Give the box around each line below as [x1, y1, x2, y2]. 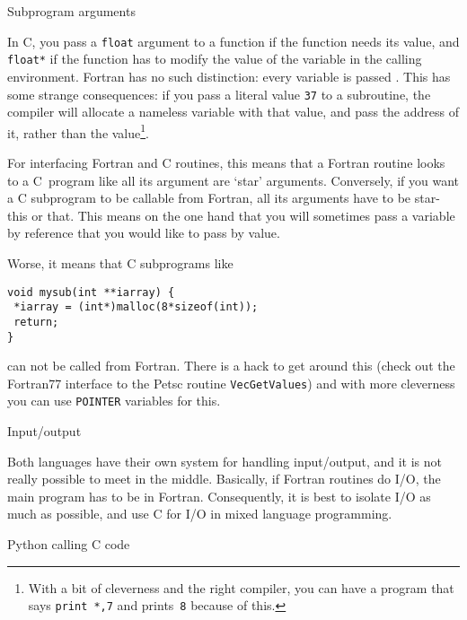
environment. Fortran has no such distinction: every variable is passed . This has [7, 66, 451, 85]
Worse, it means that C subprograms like [7, 253, 233, 272]
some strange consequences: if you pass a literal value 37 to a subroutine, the [7, 84, 431, 103]
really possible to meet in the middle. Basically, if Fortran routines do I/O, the [7, 469, 441, 488]
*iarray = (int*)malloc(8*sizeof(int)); [13, 301, 259, 314]
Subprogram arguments [7, 2, 136, 20]
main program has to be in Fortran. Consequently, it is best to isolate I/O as [7, 486, 431, 505]
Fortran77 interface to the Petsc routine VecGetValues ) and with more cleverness [7, 373, 455, 392]
